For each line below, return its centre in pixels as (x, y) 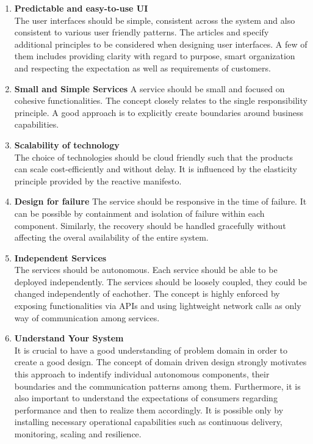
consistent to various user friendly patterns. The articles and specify (142, 32)
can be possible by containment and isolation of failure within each (139, 213)
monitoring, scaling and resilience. (78, 434)
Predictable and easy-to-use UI (81, 8)
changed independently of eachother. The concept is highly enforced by (147, 293)
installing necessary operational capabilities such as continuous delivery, (148, 422)
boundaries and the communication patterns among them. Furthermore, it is (157, 386)
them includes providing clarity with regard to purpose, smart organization (155, 56)
